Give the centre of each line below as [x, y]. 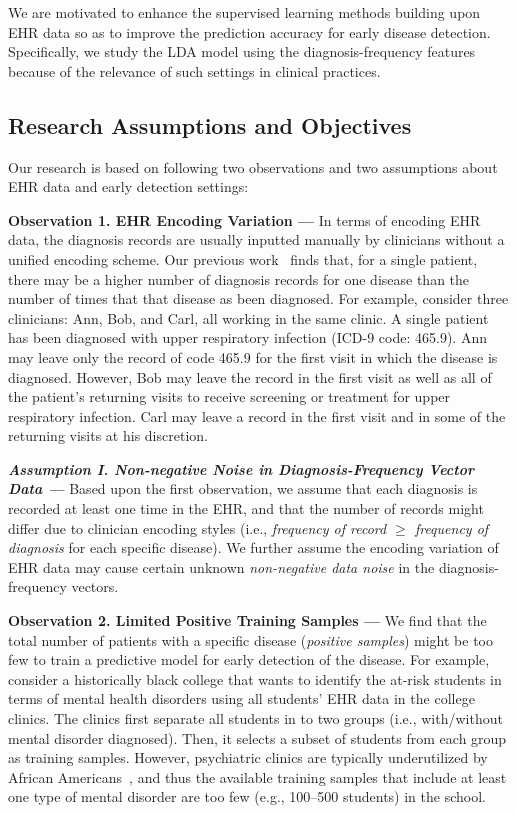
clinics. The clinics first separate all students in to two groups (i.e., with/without [255, 718]
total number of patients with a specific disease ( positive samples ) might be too [250, 639]
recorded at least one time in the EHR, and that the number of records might [246, 508]
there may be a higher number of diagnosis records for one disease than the [239, 278]
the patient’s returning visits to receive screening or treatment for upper [229, 396]
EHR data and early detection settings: [128, 186]
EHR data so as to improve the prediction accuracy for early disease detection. [249, 31]
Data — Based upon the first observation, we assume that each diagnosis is [243, 488]
